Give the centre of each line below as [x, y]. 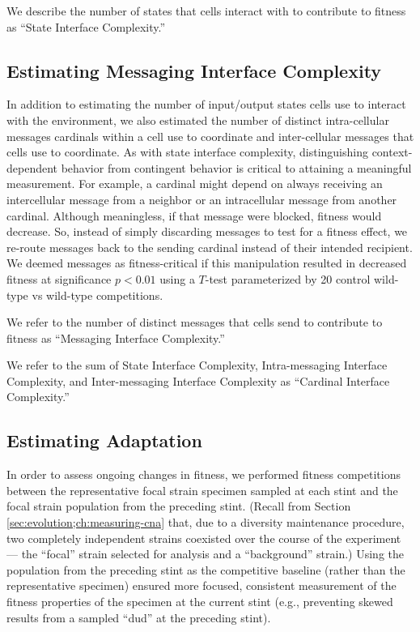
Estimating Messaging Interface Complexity [194, 70]
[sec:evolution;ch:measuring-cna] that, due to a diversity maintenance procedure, [206, 522]
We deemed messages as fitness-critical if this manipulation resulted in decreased [207, 263]
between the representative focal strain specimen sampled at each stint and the [202, 490]
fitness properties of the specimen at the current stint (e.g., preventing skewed [200, 602]
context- [392, 152]
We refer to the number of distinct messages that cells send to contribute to [195, 322]
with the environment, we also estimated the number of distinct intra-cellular [198, 120]
